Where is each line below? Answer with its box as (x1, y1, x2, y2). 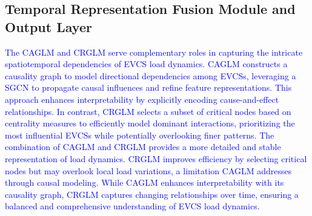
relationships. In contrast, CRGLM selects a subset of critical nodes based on (5, 105, 291, 117)
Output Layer (5, 17, 92, 36)
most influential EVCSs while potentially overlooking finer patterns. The (5, 128, 274, 141)
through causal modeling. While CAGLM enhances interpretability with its (5, 176, 284, 189)
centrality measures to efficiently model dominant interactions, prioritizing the (5, 117, 295, 129)
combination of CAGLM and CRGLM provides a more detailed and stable (5, 140, 281, 153)
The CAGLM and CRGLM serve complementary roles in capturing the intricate (5, 45, 303, 58)
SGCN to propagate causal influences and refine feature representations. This (5, 81, 292, 94)
